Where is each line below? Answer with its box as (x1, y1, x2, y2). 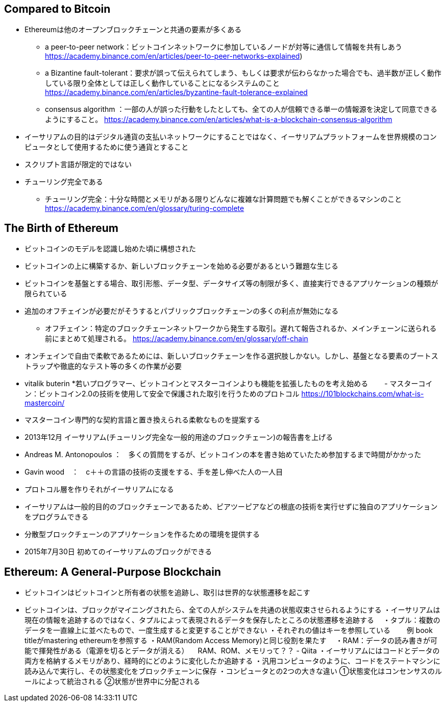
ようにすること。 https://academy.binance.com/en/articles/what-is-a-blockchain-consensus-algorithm (45, 115, 392, 124)
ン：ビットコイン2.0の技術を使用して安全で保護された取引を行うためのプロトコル (24, 389, 300, 398)
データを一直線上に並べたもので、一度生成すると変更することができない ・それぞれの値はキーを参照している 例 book (24, 626, 433, 635)
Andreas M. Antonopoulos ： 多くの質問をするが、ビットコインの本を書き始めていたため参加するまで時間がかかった (24, 450, 422, 459)
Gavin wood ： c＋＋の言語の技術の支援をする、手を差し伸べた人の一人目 (24, 467, 283, 477)
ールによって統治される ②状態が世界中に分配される (24, 677, 201, 686)
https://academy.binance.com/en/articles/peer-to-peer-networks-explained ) (45, 52, 303, 61)
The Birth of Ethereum (4, 221, 118, 234)
